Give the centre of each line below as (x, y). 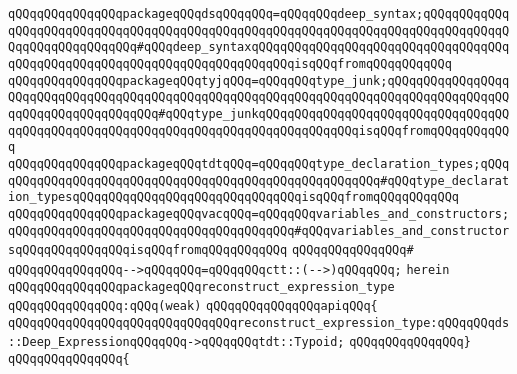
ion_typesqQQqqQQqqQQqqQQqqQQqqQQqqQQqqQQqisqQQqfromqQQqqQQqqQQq (234, 197)
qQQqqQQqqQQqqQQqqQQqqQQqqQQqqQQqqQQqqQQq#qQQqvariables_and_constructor (259, 230)
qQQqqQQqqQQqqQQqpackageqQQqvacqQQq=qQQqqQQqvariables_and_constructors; (259, 213)
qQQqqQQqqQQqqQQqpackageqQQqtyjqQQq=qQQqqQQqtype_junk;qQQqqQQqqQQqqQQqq (259, 80)
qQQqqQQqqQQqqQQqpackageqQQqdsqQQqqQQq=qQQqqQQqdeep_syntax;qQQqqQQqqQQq (259, 14)
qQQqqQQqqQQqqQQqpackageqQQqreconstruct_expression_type (201, 286)
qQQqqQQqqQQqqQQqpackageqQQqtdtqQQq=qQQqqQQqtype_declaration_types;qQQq (259, 163)
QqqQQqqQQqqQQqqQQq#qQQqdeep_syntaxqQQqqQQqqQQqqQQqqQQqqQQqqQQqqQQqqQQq (259, 47)
